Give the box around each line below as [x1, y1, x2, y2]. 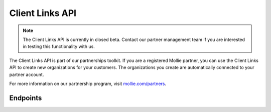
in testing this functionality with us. [23, 43, 95, 49]
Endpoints [9, 93, 42, 102]
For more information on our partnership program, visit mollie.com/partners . [9, 80, 167, 86]
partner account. [9, 71, 44, 77]
